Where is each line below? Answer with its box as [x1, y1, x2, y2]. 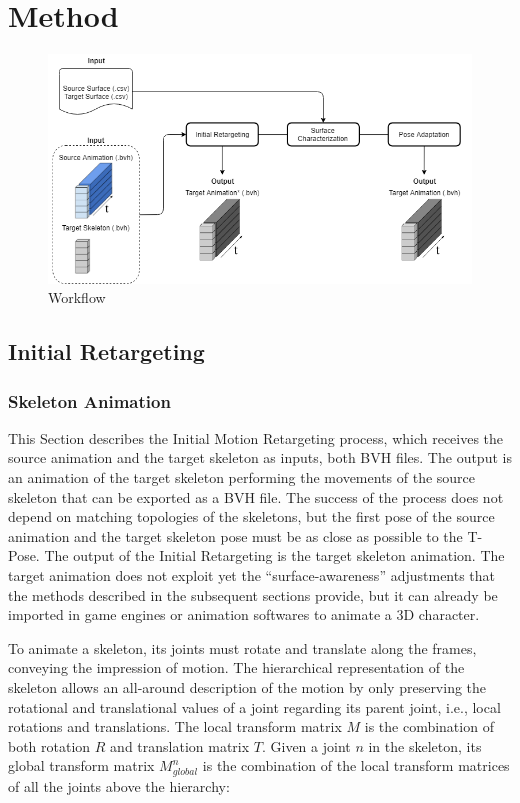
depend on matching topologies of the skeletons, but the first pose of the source [8, 506, 495, 527]
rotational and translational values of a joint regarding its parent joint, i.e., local [8, 696, 501, 717]
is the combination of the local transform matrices [202, 755, 510, 776]
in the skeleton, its [368, 735, 482, 756]
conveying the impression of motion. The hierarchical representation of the [8, 657, 465, 678]
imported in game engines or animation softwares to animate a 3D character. [8, 604, 480, 625]
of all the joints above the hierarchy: [8, 775, 230, 796]
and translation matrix [110, 735, 250, 756]
